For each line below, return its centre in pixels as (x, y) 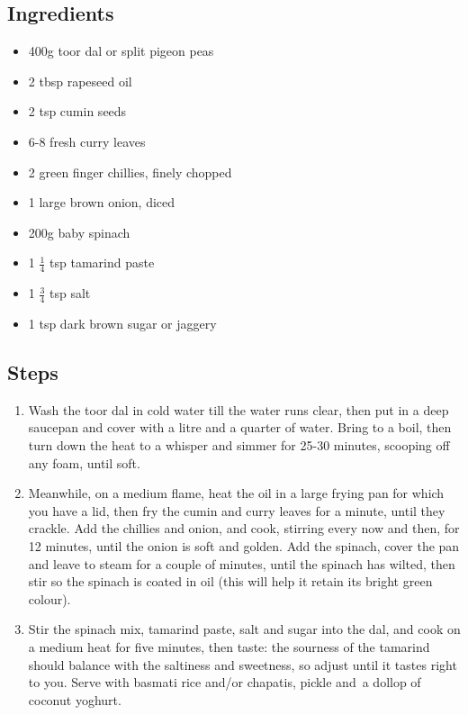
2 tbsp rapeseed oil (80, 81)
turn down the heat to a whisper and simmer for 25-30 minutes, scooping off (239, 445)
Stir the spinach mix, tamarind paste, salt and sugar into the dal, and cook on (244, 629)
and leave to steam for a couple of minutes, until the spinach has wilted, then (242, 563)
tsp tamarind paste (102, 262)
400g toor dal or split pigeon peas (121, 51)
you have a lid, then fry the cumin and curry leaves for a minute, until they (237, 510)
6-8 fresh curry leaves (87, 141)
